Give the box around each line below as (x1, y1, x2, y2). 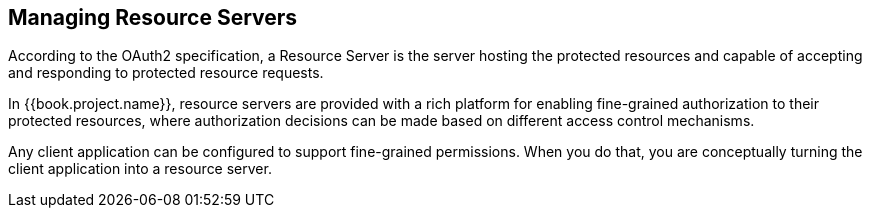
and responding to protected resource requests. (8, 64, 324, 82)
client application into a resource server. (8, 160, 272, 178)
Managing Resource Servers (8, 5, 298, 30)
